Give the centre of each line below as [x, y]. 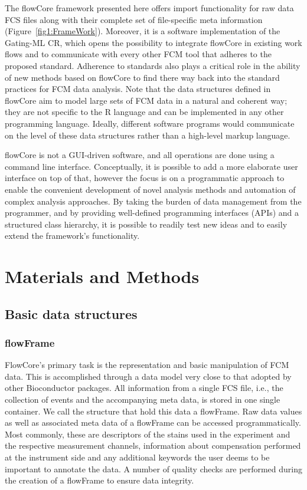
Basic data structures [71, 313]
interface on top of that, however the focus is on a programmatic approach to [145, 178]
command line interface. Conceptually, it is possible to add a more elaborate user [151, 166]
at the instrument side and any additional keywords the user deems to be [137, 457]
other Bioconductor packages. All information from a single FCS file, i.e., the [144, 388]
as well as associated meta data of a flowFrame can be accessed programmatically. [153, 422]
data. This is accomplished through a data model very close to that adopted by [148, 376]
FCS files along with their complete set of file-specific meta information [134, 19]
